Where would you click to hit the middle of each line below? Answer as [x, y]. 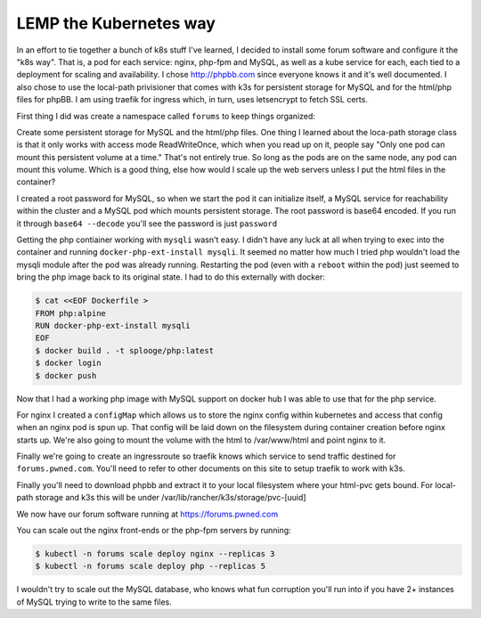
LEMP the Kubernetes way [116, 23]
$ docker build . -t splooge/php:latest [124, 350]
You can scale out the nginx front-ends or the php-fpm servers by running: [154, 531]
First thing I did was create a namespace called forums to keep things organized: [166, 116]
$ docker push [66, 375]
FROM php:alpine [71, 313]
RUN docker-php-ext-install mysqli [113, 325]
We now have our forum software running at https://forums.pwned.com [147, 514]
